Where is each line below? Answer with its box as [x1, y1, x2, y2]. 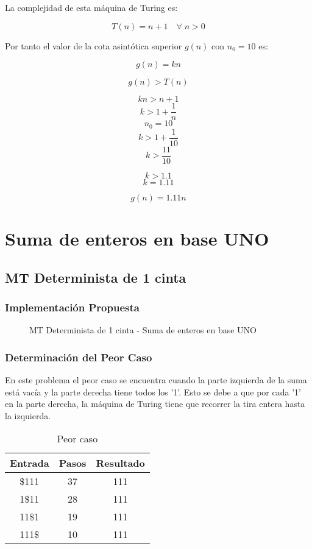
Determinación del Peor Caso [5, 349, 152, 364]
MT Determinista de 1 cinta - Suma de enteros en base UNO [29, 324, 257, 336]
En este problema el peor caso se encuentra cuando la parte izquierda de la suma [5, 374, 307, 386]
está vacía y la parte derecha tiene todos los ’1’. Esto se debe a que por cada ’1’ [5, 385, 301, 398]
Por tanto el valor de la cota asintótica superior [5, 39, 182, 52]
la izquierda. [5, 409, 51, 422]
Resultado [96, 456, 145, 470]
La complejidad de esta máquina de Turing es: [5, 1, 178, 13]
